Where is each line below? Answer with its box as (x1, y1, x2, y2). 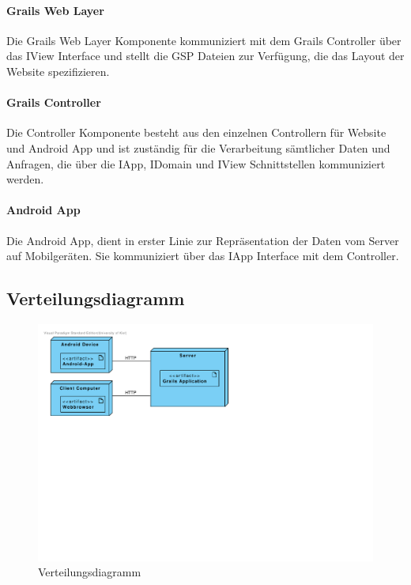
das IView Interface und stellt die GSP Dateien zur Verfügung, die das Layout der (6, 47, 405, 64)
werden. (6, 171, 44, 187)
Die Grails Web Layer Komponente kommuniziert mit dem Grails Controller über (6, 32, 402, 48)
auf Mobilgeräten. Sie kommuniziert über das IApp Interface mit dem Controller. (6, 247, 399, 264)
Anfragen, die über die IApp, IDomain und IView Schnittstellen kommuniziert (6, 155, 386, 172)
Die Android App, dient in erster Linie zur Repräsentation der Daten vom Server (6, 232, 399, 248)
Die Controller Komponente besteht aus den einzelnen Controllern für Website (6, 124, 386, 141)
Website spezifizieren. (6, 62, 110, 79)
